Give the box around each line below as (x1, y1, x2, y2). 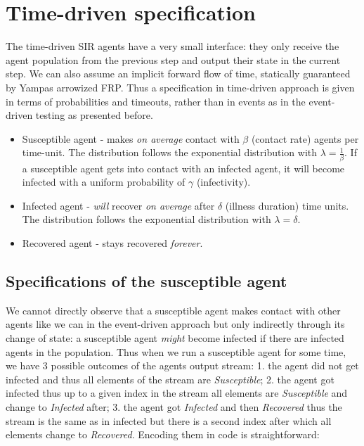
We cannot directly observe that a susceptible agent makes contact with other (6, 302, 341, 317)
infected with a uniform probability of (22, 174, 186, 189)
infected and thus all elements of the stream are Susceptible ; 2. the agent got (6, 371, 334, 386)
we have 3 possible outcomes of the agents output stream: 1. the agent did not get (6, 358, 359, 373)
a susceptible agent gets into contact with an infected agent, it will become (22, 160, 345, 175)
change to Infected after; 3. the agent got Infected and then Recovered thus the (6, 399, 342, 414)
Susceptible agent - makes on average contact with (22, 131, 240, 146)
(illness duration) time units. (225, 198, 349, 212)
